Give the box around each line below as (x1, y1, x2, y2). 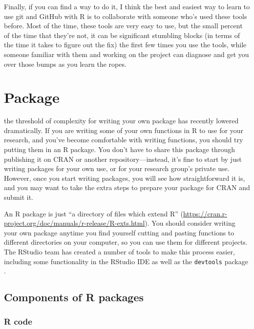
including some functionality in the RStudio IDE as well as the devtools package (4, 256, 248, 266)
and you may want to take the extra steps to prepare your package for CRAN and (4, 182, 250, 193)
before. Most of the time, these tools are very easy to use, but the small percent (4, 20, 243, 31)
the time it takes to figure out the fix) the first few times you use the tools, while (4, 39, 247, 50)
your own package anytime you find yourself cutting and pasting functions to (4, 227, 234, 237)
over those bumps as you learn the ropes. (4, 58, 127, 69)
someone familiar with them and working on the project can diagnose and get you (4, 49, 249, 59)
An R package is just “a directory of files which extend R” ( (4, 208, 183, 218)
